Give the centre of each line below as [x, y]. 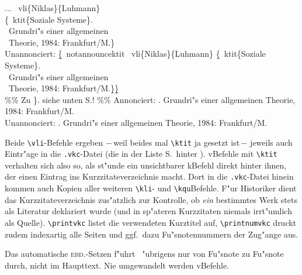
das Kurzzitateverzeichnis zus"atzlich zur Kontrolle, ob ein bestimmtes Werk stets [151, 199]
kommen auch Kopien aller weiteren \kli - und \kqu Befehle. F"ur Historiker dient [151, 188]
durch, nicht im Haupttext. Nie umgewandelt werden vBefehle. [117, 265]
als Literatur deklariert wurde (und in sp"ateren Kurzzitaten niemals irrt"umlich [148, 211]
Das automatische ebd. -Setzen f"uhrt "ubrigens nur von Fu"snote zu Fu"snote [144, 254]
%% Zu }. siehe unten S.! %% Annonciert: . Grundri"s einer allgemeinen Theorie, [150, 99]
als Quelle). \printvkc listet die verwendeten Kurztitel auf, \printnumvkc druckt [151, 222]
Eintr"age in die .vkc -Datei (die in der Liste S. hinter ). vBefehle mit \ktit [141, 154]
